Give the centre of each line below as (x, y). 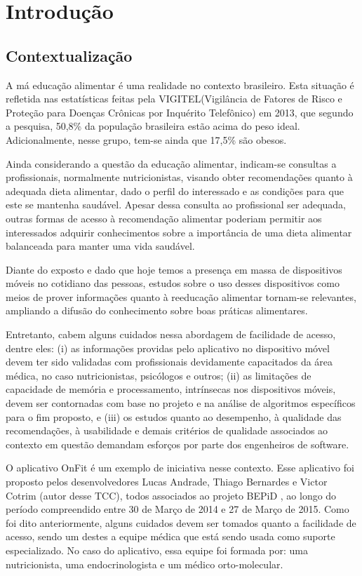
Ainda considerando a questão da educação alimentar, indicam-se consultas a (171, 163)
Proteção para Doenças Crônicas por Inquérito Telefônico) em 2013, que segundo (180, 112)
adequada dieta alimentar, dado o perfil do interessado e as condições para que (175, 190)
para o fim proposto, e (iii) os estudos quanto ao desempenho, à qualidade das (174, 416)
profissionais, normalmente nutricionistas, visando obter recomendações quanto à (179, 177)
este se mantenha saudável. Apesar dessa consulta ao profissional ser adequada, (176, 205)
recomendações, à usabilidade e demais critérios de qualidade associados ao (167, 430)
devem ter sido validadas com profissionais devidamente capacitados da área (169, 362)
